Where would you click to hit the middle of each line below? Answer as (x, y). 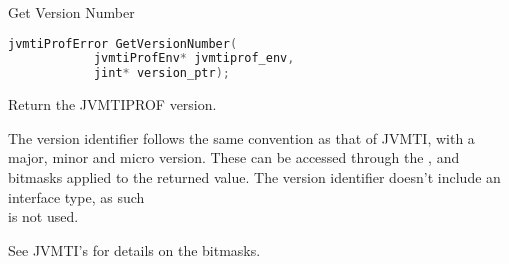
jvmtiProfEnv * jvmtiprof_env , (194, 58)
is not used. (43, 216)
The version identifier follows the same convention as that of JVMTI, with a (241, 137)
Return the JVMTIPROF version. (112, 104)
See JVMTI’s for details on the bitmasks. (134, 249)
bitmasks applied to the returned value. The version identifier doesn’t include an (254, 177)
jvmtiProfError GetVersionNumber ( (123, 43)
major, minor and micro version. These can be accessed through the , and (234, 157)
